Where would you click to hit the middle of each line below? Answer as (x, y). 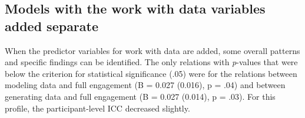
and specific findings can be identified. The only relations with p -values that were (151, 62)
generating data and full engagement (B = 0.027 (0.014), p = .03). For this (140, 96)
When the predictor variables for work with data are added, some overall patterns (152, 50)
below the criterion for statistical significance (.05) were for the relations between (151, 73)
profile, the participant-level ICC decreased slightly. (97, 108)
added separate (52, 26)
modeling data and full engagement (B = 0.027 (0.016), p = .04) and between (145, 85)
